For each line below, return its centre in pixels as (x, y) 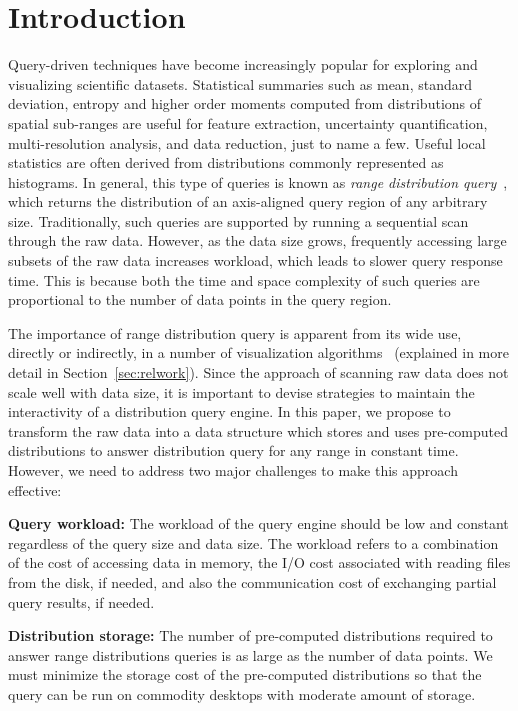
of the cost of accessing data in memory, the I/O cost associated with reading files (259, 562)
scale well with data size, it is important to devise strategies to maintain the (241, 391)
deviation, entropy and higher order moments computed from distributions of (245, 103)
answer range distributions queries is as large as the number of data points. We (250, 654)
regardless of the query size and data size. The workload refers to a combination (253, 542)
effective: (35, 489)
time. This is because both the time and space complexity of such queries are (244, 279)
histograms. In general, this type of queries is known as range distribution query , (258, 181)
